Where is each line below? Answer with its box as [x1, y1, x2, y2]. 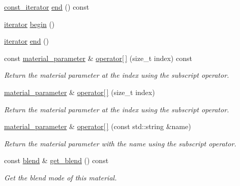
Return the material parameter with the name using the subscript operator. [4, 138, 236, 148]
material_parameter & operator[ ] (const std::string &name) [4, 121, 191, 132]
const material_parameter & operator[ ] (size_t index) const [4, 52, 192, 63]
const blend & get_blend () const [4, 155, 109, 166]
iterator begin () [4, 18, 55, 29]
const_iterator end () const [4, 2, 89, 12]
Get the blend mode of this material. [4, 172, 117, 182]
